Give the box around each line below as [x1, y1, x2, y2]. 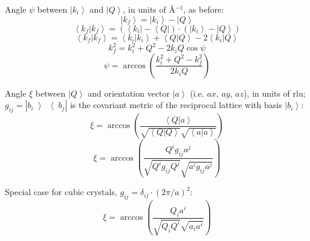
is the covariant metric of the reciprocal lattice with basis [69, 98, 282, 111]
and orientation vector [88, 86, 170, 99]
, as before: [183, 3, 224, 15]
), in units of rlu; [244, 86, 306, 99]
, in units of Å [123, 3, 175, 15]
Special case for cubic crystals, [5, 185, 117, 198]
